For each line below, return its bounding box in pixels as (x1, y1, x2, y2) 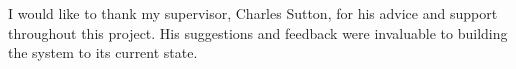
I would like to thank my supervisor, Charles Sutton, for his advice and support (8, 3, 498, 23)
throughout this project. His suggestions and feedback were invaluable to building (8, 22, 508, 43)
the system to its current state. (8, 42, 198, 63)
